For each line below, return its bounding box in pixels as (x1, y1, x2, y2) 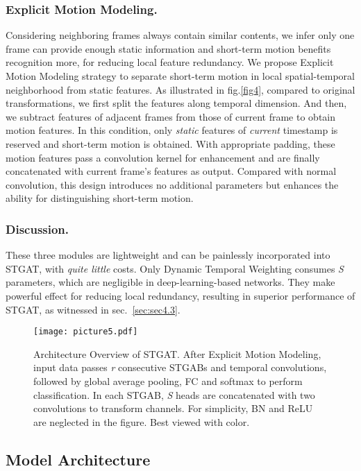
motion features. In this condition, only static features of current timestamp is (6, 123, 338, 137)
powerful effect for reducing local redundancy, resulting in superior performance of (6, 288, 355, 302)
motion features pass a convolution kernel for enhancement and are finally (6, 150, 320, 164)
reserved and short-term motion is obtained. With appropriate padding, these (6, 136, 335, 151)
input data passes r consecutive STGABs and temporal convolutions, (33, 360, 327, 375)
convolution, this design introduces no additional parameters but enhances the (6, 177, 339, 191)
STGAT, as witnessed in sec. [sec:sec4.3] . (6, 302, 180, 316)
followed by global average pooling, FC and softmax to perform (33, 373, 303, 388)
